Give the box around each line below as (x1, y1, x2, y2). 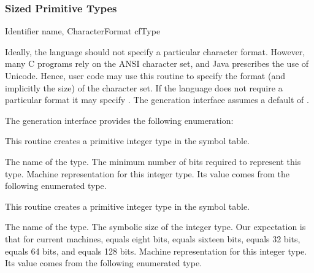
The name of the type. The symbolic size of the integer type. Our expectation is (5, 220, 306, 233)
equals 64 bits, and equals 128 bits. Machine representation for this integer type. (5, 244, 307, 257)
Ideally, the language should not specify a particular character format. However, (5, 45, 305, 58)
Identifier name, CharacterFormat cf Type (5, 25, 161, 37)
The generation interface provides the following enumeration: (5, 113, 234, 126)
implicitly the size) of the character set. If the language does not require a (5, 81, 283, 94)
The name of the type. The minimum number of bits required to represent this (5, 155, 301, 167)
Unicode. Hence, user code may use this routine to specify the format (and (5, 69, 285, 82)
